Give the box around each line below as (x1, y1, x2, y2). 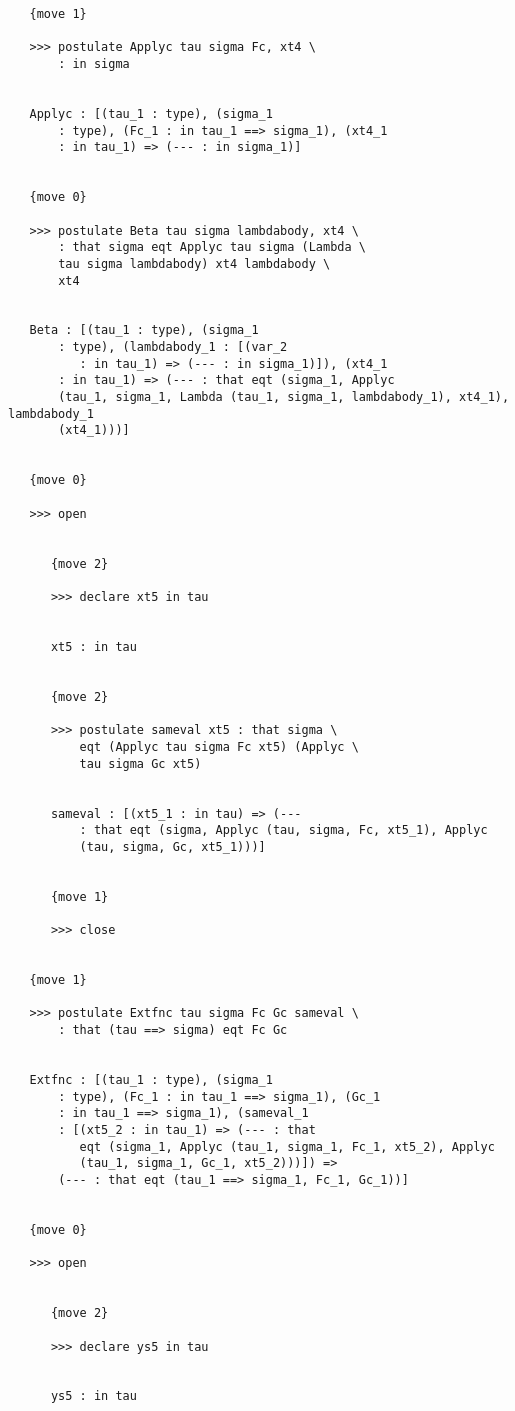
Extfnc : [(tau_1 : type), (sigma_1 (29, 1073, 273, 1087)
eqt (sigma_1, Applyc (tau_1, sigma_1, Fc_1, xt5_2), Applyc (79, 1139, 495, 1154)
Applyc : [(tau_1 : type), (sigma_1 (29, 106, 273, 121)
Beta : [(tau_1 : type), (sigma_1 (29, 323, 259, 338)
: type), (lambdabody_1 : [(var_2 (58, 340, 288, 355)
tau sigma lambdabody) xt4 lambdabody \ (58, 256, 331, 271)
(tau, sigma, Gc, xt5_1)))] (79, 839, 266, 854)
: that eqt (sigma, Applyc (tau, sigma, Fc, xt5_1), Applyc (79, 823, 488, 838)
